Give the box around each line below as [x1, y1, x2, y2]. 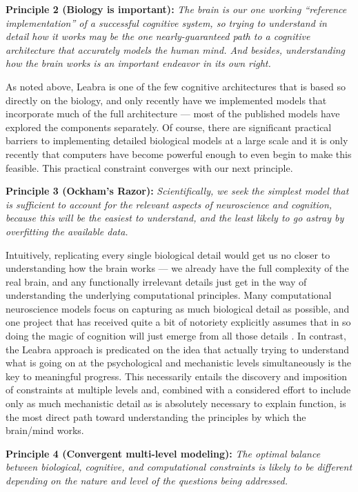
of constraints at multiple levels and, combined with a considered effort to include [6, 382, 351, 397]
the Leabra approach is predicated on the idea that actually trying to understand [6, 342, 349, 356]
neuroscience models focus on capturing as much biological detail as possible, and [6, 301, 350, 315]
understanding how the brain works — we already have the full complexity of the [6, 261, 349, 275]
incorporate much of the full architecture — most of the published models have [6, 106, 340, 121]
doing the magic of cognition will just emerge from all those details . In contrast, [6, 328, 346, 343]
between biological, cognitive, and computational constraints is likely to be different [6, 460, 352, 474]
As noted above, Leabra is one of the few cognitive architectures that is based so [6, 79, 346, 93]
